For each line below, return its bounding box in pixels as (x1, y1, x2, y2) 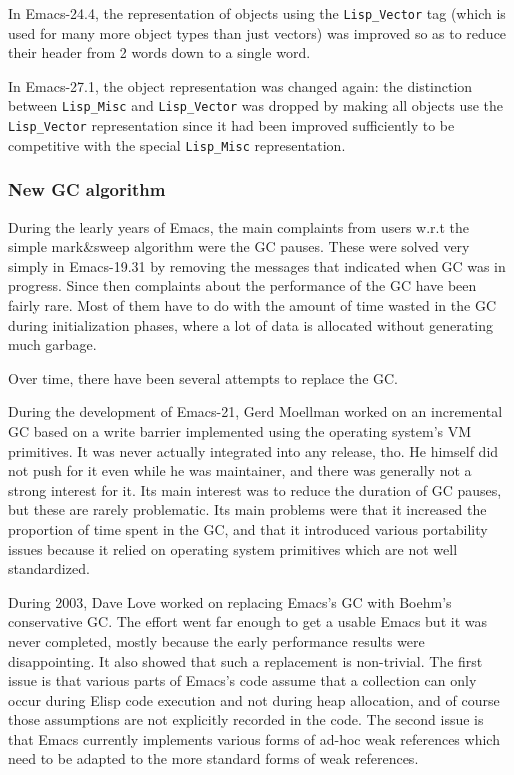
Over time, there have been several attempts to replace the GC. (8, 367, 399, 388)
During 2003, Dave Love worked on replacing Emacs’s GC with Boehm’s (8, 591, 452, 612)
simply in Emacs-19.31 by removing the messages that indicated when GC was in (8, 255, 506, 276)
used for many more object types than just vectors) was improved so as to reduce (8, 22, 507, 43)
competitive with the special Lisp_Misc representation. (8, 134, 346, 155)
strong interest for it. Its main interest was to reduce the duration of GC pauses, (8, 479, 502, 500)
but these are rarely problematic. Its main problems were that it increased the (8, 499, 487, 520)
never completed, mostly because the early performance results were (8, 630, 425, 651)
